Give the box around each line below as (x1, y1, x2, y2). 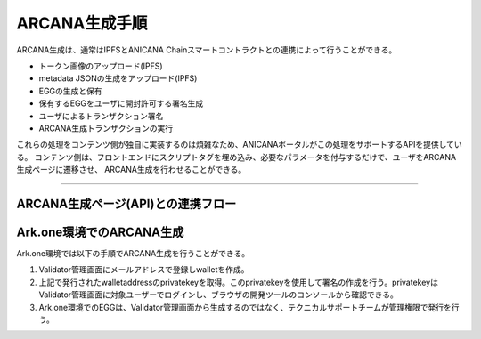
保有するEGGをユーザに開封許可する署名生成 (38, 98, 204, 109)
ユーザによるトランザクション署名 (38, 110, 164, 121)
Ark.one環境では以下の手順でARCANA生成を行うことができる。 (16, 247, 249, 258)
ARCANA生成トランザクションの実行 (38, 123, 174, 133)
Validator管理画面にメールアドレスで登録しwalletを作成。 (38, 264, 249, 275)
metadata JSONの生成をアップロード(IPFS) (38, 73, 198, 84)
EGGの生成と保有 (38, 85, 102, 96)
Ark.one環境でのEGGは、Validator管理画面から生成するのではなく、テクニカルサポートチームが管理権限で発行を (38, 302, 452, 312)
